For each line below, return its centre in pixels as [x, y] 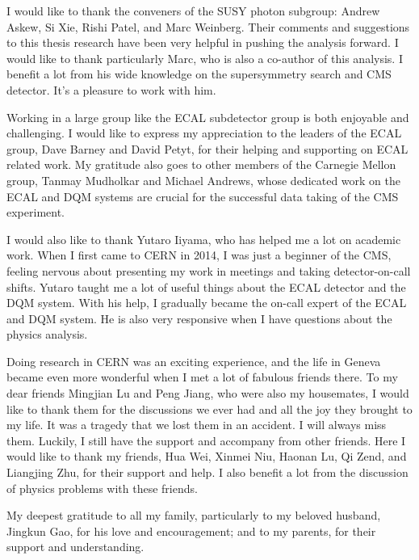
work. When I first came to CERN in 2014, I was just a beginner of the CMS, [199, 255]
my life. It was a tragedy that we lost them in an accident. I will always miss [197, 425]
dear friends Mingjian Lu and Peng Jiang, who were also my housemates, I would [208, 393]
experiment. [36, 212]
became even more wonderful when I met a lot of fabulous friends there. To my [202, 377]
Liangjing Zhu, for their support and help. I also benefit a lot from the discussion [207, 472]
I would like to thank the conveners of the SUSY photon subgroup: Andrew [193, 11]
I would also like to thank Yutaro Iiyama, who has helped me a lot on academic [204, 239]
